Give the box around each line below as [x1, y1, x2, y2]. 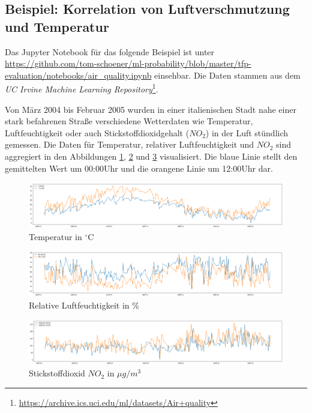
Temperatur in [29, 230, 82, 243]
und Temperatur [5, 17, 109, 35]
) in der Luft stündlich [205, 126, 289, 139]
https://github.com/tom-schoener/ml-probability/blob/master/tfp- [5, 57, 251, 70]
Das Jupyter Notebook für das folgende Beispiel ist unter [5, 45, 215, 58]
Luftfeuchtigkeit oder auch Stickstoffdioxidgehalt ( [5, 126, 190, 139]
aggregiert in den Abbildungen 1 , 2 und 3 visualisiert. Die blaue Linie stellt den [5, 150, 298, 162]
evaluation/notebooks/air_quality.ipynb [5, 68, 152, 81]
